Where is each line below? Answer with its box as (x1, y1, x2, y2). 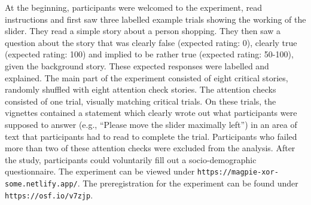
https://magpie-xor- (197, 168, 279, 177)
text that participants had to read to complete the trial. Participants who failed (5, 130, 297, 142)
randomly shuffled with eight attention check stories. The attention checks (5, 83, 276, 96)
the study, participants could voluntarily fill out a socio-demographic (5, 153, 257, 166)
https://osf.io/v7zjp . (5, 188, 93, 201)
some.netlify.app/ (5, 179, 78, 188)
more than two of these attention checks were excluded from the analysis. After (5, 142, 295, 154)
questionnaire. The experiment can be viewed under (5, 165, 195, 178)
